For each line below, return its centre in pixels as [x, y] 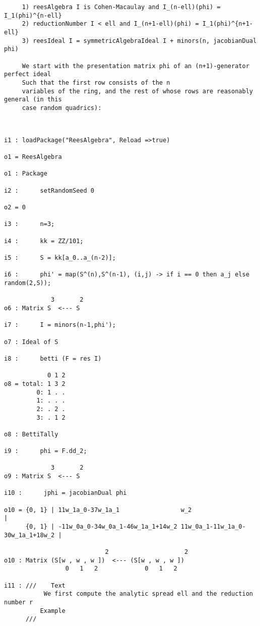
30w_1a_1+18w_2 [29, 535]
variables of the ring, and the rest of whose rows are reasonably [137, 91]
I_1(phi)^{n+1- [227, 24]
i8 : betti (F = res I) [53, 358]
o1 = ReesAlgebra [33, 157]
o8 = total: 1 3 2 [35, 384]
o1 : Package [26, 174]
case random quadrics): [62, 108]
